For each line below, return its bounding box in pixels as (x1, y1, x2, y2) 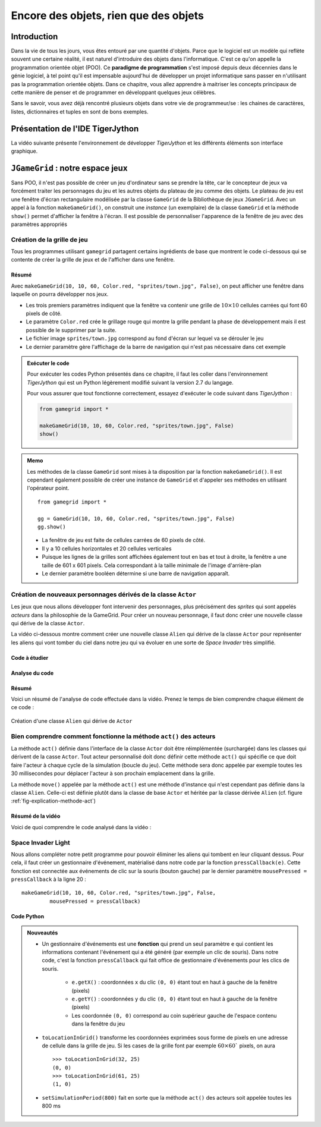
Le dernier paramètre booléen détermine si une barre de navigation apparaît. (42, 570, 230, 577)
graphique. (11, 147, 38, 155)
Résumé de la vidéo (11, 813, 61, 820)
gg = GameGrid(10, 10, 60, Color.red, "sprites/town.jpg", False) (37, 515, 235, 522)
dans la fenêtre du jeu (71, 1020, 125, 1028)
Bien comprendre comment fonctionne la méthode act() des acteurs (11, 732, 216, 740)
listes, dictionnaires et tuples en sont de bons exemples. (11, 108, 149, 115)
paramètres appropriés (11, 221, 68, 228)
